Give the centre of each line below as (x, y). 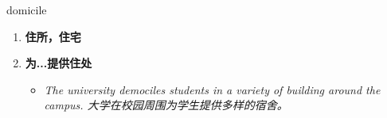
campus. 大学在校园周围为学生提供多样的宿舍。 (166, 105)
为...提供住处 (59, 63)
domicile (27, 10)
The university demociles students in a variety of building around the (212, 89)
